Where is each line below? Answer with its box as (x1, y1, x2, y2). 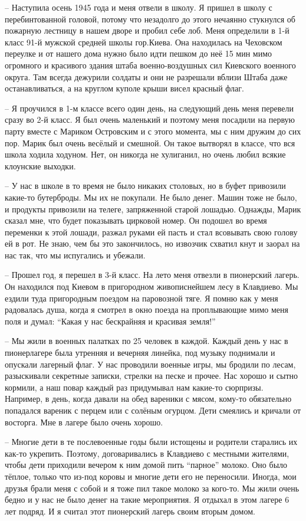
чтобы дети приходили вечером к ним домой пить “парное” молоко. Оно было (5, 458, 288, 471)
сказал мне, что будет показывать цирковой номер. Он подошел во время (5, 214, 267, 227)
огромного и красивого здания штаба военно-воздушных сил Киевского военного (5, 58, 296, 71)
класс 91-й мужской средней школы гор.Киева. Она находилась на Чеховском (5, 35, 282, 48)
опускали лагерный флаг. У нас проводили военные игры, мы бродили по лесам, (5, 358, 296, 370)
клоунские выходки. (5, 159, 76, 172)
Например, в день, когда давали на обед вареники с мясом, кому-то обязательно (5, 392, 292, 405)
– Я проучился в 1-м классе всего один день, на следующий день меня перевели (5, 101, 294, 114)
